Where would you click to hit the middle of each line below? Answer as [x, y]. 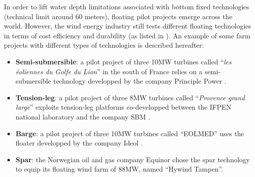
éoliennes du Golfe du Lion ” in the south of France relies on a [109, 71]
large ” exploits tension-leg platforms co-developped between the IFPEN [124, 107]
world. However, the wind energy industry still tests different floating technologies [128, 26]
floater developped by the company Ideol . [79, 143]
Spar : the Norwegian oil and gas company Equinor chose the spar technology [133, 159]
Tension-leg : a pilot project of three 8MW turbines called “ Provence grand [130, 97]
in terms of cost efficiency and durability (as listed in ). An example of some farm [127, 35]
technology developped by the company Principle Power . [140, 81]
